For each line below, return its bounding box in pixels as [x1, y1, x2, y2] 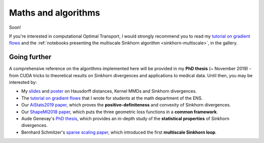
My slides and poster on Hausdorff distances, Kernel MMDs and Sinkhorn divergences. [21, 88, 197, 94]
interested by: [9, 80, 37, 85]
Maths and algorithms [9, 7, 100, 18]
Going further [9, 53, 51, 61]
